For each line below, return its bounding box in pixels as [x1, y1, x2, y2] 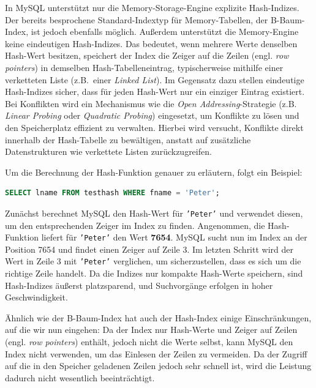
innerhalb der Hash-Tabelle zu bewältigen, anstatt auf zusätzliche [5, 133, 251, 146]
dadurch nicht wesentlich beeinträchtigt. [5, 371, 155, 384]
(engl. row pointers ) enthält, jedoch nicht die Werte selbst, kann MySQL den [5, 335, 293, 348]
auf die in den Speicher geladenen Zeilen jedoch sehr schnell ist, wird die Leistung [5, 359, 312, 372]
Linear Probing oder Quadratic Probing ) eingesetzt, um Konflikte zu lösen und [5, 109, 299, 122]
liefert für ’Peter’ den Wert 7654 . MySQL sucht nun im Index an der [41, 231, 307, 244]
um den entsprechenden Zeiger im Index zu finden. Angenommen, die [5, 218, 265, 231]
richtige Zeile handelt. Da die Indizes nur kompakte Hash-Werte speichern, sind [5, 267, 303, 280]
